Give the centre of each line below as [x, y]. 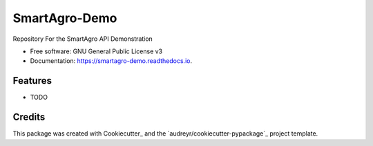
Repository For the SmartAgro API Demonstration [83, 39]
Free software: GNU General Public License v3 [96, 51]
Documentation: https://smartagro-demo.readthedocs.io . [111, 61]
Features [32, 81]
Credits [29, 117]
